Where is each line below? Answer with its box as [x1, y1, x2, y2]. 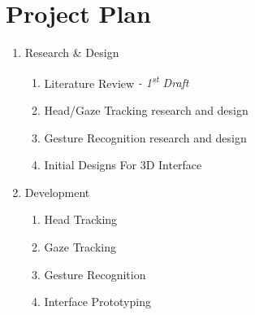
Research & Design [24, 44, 119, 61]
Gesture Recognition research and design [44, 129, 247, 146]
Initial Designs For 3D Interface [44, 156, 202, 173]
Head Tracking [44, 211, 118, 228]
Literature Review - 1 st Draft [44, 72, 189, 91]
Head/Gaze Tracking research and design [44, 101, 249, 118]
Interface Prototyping [44, 293, 151, 310]
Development [24, 183, 90, 200]
